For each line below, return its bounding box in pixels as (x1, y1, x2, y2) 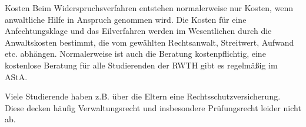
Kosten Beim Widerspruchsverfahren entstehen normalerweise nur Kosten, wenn (5, 2, 294, 13)
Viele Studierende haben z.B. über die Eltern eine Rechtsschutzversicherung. (5, 90, 281, 102)
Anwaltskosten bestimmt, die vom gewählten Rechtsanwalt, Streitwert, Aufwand (5, 36, 294, 48)
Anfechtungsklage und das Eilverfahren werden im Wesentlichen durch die (5, 25, 272, 37)
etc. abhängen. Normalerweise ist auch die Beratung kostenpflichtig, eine (5, 47, 266, 60)
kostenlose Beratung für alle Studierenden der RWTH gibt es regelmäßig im (5, 59, 278, 71)
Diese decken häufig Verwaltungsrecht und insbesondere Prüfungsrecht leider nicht (5, 101, 301, 114)
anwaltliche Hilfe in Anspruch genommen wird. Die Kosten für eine (5, 13, 247, 25)
